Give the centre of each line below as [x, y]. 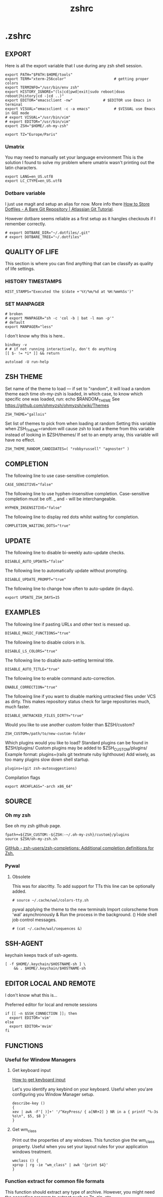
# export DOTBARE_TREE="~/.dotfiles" [43, 237]
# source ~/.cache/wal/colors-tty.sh [50, 900]
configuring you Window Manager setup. [53, 1094]
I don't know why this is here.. [35, 336]
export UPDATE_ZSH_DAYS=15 [32, 598]
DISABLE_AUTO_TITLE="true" [32, 669]
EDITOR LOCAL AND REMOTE [50, 983]
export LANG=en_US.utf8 [29, 177]
